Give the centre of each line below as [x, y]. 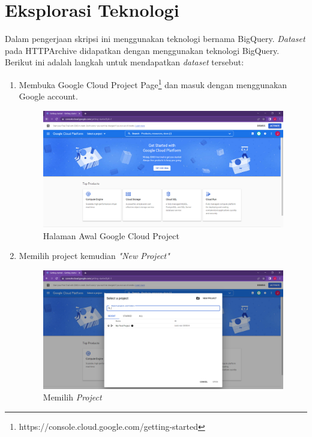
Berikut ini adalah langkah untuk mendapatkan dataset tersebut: [124, 62]
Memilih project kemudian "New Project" [94, 256]
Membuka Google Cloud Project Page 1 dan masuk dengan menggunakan [153, 83]
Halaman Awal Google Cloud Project [111, 235]
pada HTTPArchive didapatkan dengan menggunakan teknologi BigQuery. [142, 50]
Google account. [48, 96]
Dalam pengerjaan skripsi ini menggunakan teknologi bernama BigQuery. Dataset [155, 39]
